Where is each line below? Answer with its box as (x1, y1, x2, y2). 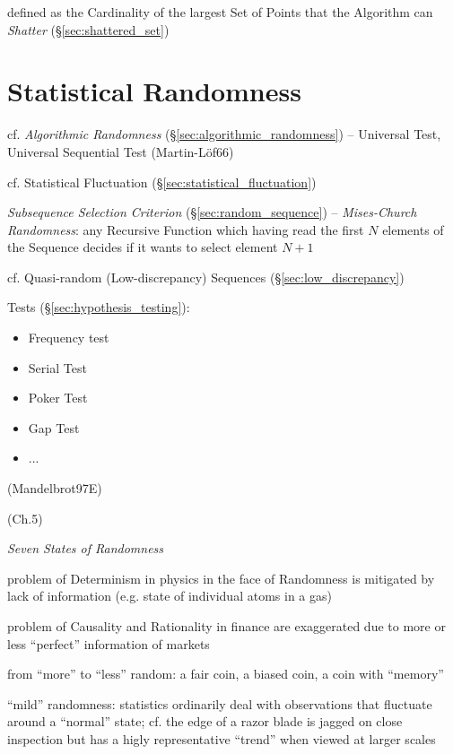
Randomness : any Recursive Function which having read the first (7, 220, 364, 238)
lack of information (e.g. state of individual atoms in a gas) (7, 586, 332, 605)
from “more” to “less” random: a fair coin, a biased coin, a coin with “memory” (7, 664, 444, 683)
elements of (382, 220, 444, 238)
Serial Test (28, 358, 87, 377)
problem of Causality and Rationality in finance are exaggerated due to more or (7, 617, 446, 635)
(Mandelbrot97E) (7, 479, 102, 498)
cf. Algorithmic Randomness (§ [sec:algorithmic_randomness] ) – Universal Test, (7, 125, 441, 143)
